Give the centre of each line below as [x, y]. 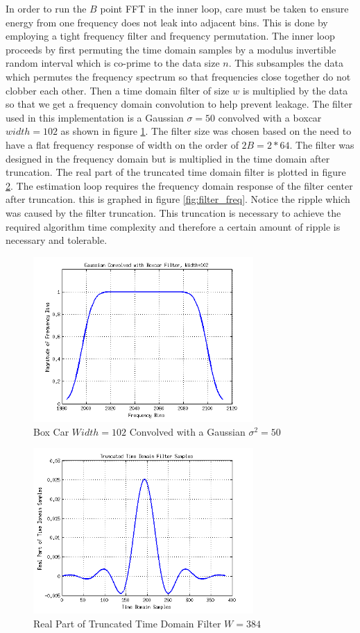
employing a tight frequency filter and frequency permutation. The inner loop [170, 36]
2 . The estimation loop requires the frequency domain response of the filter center [179, 185]
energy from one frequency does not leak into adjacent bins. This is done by [167, 22]
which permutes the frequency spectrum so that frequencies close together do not [178, 76]
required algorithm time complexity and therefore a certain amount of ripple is [173, 226]
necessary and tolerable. [57, 240]
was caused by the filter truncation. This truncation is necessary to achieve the [173, 212]
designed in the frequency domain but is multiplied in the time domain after [168, 158]
